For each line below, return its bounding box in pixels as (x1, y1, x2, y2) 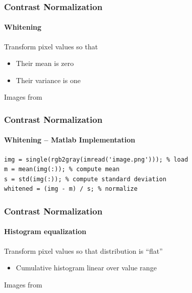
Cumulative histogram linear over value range (16, 262, 157, 273)
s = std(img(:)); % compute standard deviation (4, 175, 167, 183)
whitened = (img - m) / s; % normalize (4, 185, 138, 193)
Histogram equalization (4, 226, 87, 237)
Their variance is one (16, 75, 81, 85)
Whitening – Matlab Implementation (4, 134, 136, 145)
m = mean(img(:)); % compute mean (4, 166, 120, 173)
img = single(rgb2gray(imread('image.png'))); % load (4, 156, 188, 163)
